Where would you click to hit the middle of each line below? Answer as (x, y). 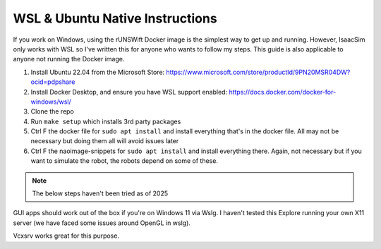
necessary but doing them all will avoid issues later (105, 141)
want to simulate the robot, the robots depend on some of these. (125, 161)
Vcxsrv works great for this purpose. (66, 236)
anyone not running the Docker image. (69, 59)
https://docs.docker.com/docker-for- (283, 92)
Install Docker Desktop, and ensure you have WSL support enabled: (129, 92)
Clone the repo (52, 111)
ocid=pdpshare (53, 82)
